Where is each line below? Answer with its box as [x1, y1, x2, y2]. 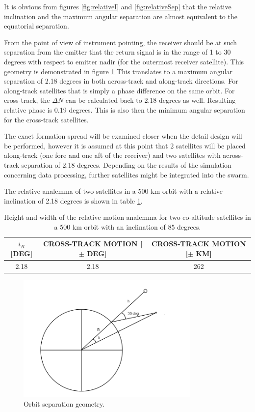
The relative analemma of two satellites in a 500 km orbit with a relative [4, 186, 223, 196]
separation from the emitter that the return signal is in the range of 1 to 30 [4, 47, 231, 57]
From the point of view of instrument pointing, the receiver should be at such [4, 37, 237, 47]
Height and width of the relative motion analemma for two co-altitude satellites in [4, 212, 251, 222]
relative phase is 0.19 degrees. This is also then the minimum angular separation [4, 104, 245, 115]
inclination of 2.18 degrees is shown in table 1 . [4, 195, 143, 206]
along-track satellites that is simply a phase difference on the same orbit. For [4, 85, 235, 95]
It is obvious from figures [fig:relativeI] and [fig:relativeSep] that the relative [4, 1, 231, 11]
